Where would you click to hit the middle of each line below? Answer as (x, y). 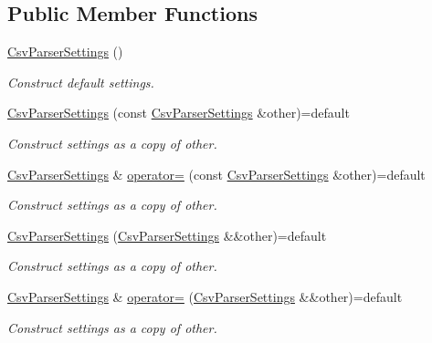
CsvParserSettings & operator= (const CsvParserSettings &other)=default (216, 174)
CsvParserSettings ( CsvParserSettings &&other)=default (167, 235)
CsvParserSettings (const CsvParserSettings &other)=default (179, 113)
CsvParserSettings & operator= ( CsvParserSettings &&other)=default (205, 296)
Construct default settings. (81, 82)
